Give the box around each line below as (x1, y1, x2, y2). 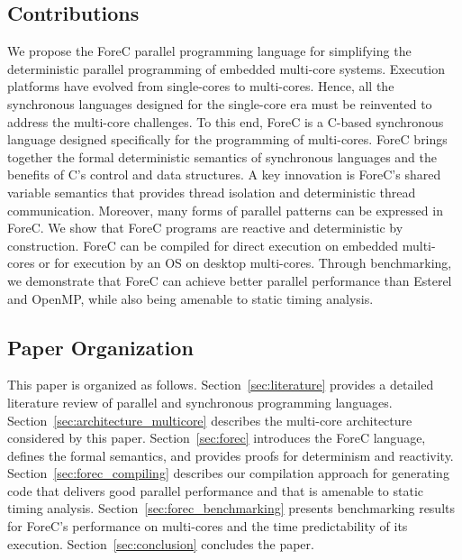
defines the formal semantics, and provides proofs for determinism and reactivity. (7, 445, 454, 464)
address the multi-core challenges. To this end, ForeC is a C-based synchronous (7, 112, 444, 131)
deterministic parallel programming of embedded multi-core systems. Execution (7, 59, 446, 78)
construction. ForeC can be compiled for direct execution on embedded (7, 235, 399, 254)
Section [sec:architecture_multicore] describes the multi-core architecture (7, 410, 412, 429)
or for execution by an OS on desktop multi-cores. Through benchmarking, (39, 253, 452, 272)
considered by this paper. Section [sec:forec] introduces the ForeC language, (7, 428, 426, 447)
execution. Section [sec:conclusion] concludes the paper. (7, 534, 314, 553)
